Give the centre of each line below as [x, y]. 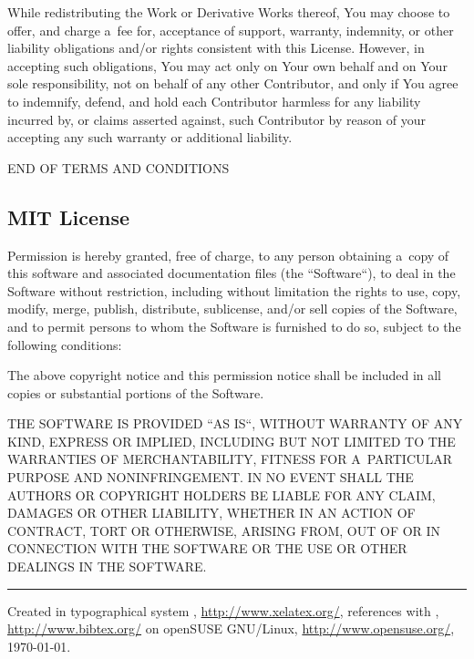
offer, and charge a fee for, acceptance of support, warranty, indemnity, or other [231, 30]
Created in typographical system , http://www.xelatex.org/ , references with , [223, 610]
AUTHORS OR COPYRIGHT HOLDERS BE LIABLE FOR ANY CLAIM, [222, 494]
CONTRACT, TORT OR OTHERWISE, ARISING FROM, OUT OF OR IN [224, 530]
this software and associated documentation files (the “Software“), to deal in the [232, 273]
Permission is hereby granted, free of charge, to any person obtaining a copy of [228, 255]
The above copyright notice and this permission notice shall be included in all [225, 375]
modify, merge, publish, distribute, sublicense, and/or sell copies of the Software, [232, 309]
